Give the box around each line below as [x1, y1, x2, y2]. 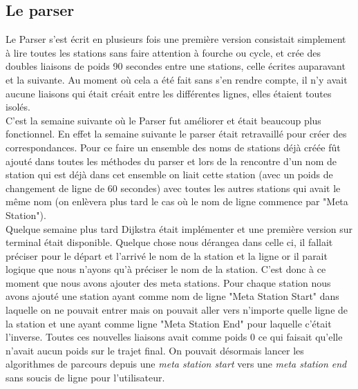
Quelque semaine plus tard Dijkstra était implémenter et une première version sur [6, 221, 353, 236]
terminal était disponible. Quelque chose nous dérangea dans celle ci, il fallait [6, 235, 333, 249]
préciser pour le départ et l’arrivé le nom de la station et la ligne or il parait [6, 248, 328, 263]
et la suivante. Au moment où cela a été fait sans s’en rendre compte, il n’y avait [6, 72, 348, 86]
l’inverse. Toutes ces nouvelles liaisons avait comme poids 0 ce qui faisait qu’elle [6, 330, 343, 344]
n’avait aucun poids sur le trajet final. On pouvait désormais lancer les [6, 343, 304, 357]
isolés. [6, 99, 30, 114]
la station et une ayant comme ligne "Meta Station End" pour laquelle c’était [6, 316, 332, 330]
